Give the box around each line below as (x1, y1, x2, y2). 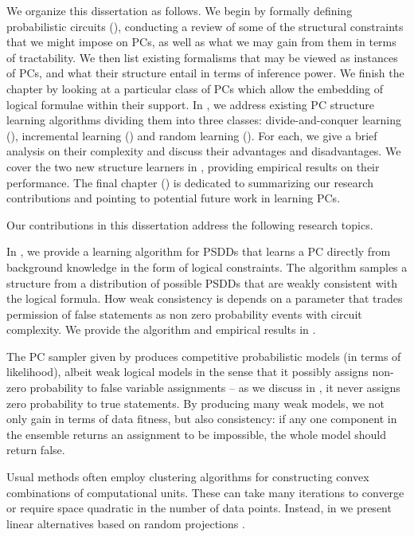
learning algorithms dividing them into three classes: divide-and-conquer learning (6, 112, 401, 128)
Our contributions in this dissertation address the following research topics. (6, 216, 373, 233)
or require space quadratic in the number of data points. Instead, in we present (6, 500, 392, 516)
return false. (6, 441, 65, 458)
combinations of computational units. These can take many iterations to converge (6, 484, 404, 500)
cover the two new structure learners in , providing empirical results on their (6, 158, 380, 174)
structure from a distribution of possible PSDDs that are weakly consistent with (6, 274, 397, 291)
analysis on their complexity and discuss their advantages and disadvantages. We (6, 143, 401, 159)
